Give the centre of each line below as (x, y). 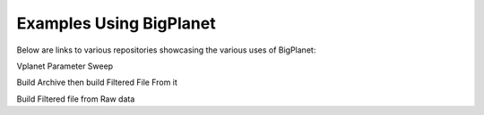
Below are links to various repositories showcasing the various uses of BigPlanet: (166, 50)
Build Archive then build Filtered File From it (97, 82)
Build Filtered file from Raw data (76, 99)
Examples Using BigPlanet (116, 23)
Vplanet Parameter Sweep (65, 66)
